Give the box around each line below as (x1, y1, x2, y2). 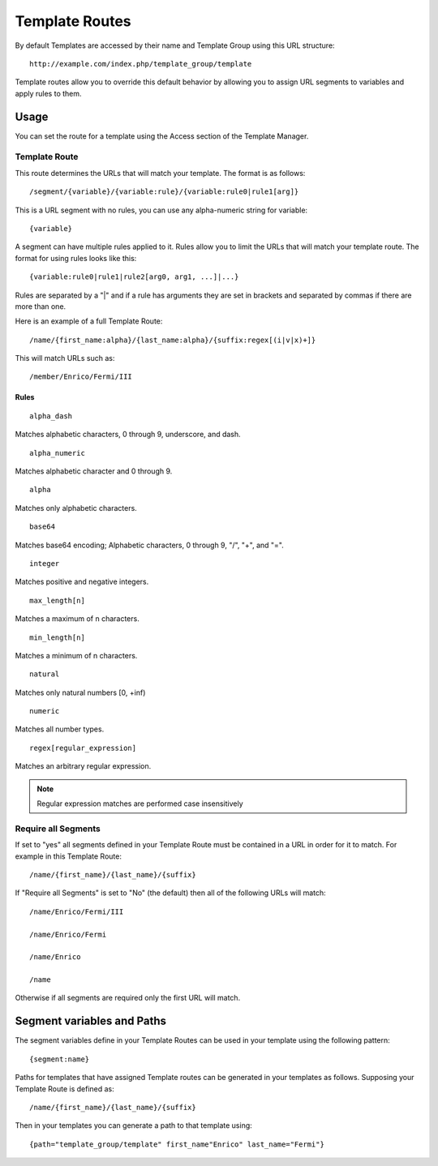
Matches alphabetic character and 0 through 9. (15, 466, 173, 476)
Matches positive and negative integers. (15, 577, 149, 587)
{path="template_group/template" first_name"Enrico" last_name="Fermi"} (29, 1139, 324, 1149)
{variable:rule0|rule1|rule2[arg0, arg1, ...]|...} (29, 272, 239, 281)
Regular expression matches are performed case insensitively (36, 799, 243, 808)
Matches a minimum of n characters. (15, 650, 138, 660)
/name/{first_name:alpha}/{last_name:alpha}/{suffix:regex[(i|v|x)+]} (29, 335, 316, 345)
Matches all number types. (15, 724, 105, 734)
